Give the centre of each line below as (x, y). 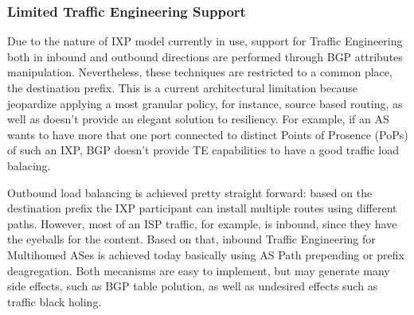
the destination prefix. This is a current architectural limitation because (182, 87)
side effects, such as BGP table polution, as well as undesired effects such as (193, 286)
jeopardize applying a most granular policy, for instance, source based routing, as (205, 103)
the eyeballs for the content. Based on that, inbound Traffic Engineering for (191, 239)
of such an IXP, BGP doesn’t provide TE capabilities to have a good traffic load (203, 150)
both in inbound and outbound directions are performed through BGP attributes (205, 56)
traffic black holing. (55, 301)
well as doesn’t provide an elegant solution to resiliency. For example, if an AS (198, 119)
